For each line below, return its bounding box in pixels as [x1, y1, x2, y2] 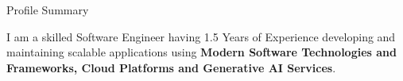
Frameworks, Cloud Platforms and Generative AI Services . [6, 59, 336, 75]
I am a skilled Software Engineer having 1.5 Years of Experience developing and [6, 28, 396, 44]
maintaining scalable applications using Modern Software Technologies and [6, 44, 397, 60]
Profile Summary [6, 2, 89, 17]
